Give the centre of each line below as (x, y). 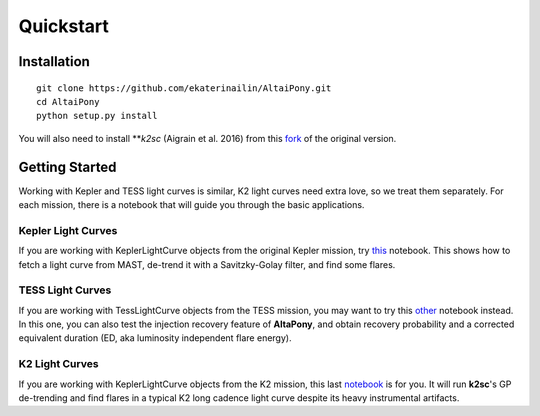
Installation (54, 61)
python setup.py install (97, 116)
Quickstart (64, 26)
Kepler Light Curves (68, 230)
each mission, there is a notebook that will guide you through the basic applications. (191, 205)
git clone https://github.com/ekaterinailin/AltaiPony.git (184, 88)
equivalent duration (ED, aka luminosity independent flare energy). (155, 338)
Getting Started (67, 166)
